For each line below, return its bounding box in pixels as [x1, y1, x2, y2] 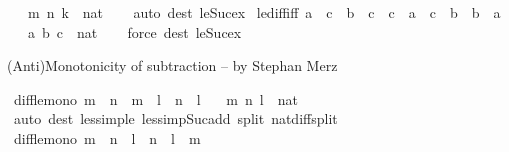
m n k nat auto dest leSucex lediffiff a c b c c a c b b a [27, 2, 501, 22]
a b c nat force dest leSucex [27, 21, 242, 42]
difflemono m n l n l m [13, 127, 201, 148]
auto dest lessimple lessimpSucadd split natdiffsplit [13, 108, 338, 129]
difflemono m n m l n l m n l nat [13, 88, 298, 109]
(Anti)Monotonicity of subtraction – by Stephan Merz [7, 55, 338, 76]
